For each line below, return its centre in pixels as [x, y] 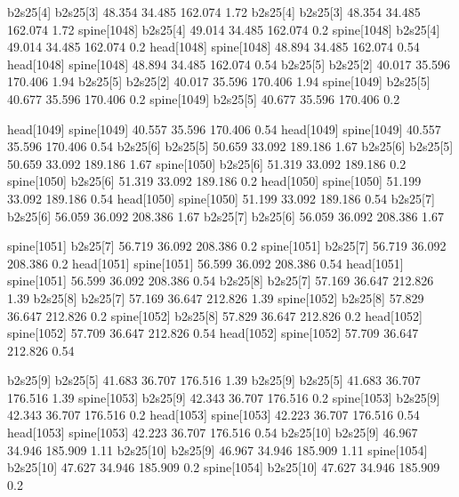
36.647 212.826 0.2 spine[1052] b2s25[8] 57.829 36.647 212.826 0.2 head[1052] [215, 315]
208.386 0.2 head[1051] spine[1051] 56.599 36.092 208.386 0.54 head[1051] [205, 263]
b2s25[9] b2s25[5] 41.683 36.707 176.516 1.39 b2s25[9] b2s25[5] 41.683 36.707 [214, 380]
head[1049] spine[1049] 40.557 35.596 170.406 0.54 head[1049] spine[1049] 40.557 [224, 128]
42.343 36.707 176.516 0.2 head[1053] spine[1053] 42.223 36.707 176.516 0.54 [213, 415]
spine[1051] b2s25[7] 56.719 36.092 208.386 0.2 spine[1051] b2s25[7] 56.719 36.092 [227, 246]
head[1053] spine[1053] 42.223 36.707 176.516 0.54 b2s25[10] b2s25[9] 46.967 [213, 433]
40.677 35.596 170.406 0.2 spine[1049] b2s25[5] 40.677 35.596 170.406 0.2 [204, 98]
